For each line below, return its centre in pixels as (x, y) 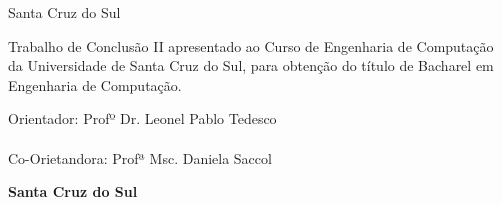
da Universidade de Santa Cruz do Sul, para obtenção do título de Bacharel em (251, 65)
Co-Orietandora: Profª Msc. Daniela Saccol (140, 157)
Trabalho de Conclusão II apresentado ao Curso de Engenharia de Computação (251, 45)
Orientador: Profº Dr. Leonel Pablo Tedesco (142, 118)
